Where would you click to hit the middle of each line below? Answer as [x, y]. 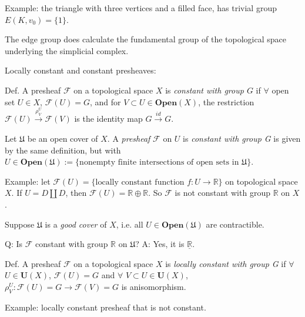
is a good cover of [76, 224]
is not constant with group [222, 193]
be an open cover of [63, 139]
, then [76, 193]
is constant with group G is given [242, 139]
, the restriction [226, 101]
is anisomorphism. [154, 286]
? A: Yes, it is [160, 244]
